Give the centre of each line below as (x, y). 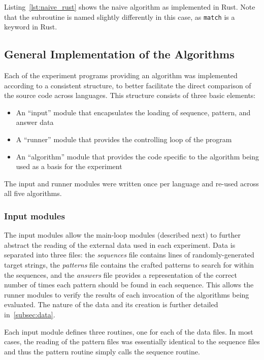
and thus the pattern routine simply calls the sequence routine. (102, 351)
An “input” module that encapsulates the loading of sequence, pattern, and (133, 112)
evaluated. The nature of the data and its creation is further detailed (111, 304)
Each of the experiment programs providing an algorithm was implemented (121, 75)
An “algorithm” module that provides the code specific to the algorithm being (138, 156)
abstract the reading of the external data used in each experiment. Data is (120, 244)
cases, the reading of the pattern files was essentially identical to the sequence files (132, 341)
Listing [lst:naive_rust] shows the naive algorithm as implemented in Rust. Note (130, 7)
